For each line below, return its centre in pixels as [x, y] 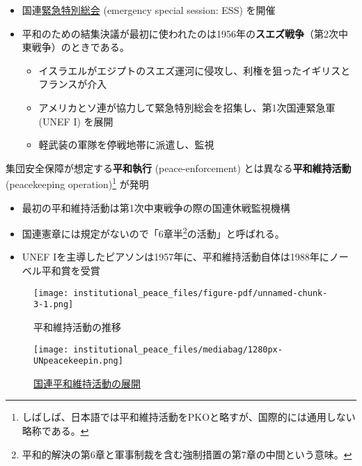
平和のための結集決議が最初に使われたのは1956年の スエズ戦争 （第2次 [180, 33]
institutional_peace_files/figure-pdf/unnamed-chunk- [200, 293]
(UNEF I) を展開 [76, 121]
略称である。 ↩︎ [55, 431]
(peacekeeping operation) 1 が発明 [77, 183]
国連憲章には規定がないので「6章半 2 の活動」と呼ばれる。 [153, 232]
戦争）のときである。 [80, 47]
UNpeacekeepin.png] [78, 361]
